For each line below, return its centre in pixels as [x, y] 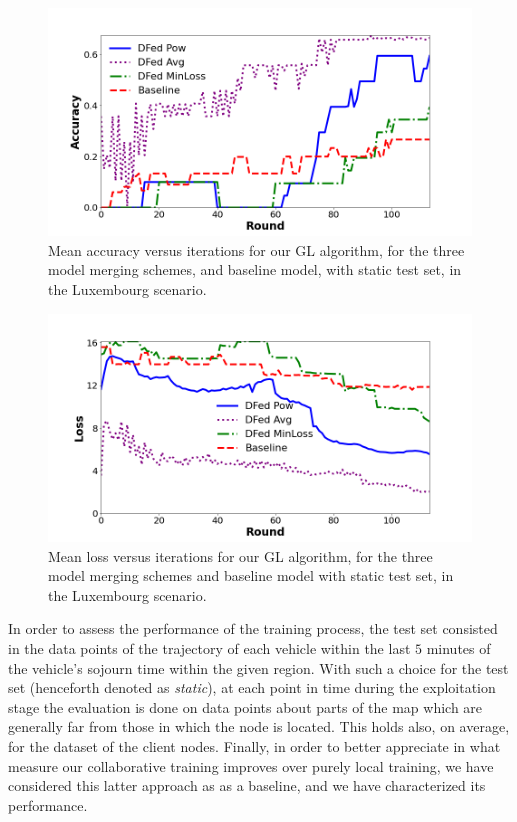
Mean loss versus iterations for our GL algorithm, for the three [240, 555]
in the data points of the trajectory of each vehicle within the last [209, 647]
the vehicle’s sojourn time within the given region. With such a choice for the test [258, 667]
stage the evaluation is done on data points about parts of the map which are [245, 706]
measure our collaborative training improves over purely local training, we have [251, 765]
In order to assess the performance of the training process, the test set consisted [253, 628]
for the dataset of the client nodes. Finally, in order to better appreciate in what [254, 745]
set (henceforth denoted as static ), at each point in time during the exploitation [252, 687]
